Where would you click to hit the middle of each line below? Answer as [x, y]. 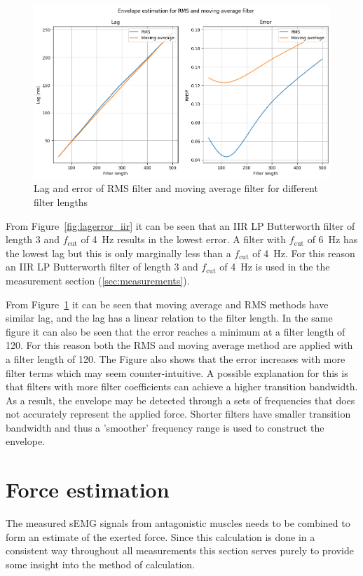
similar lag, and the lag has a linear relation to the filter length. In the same [169, 318]
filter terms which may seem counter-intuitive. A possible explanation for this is [177, 372]
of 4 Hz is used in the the [275, 267]
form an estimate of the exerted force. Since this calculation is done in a [160, 536]
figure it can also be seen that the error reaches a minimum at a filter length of [176, 331]
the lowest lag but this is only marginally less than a [118, 253]
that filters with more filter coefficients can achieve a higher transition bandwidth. [182, 386]
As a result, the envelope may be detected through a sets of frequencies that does [180, 400]
